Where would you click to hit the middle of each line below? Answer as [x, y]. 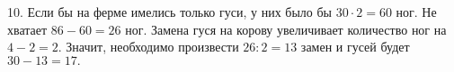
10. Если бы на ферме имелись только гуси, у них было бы [170, 12]
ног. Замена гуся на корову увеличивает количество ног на [286, 29]
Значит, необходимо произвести [152, 47]
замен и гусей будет [355, 47]
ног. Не [416, 12]
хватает [27, 29]
